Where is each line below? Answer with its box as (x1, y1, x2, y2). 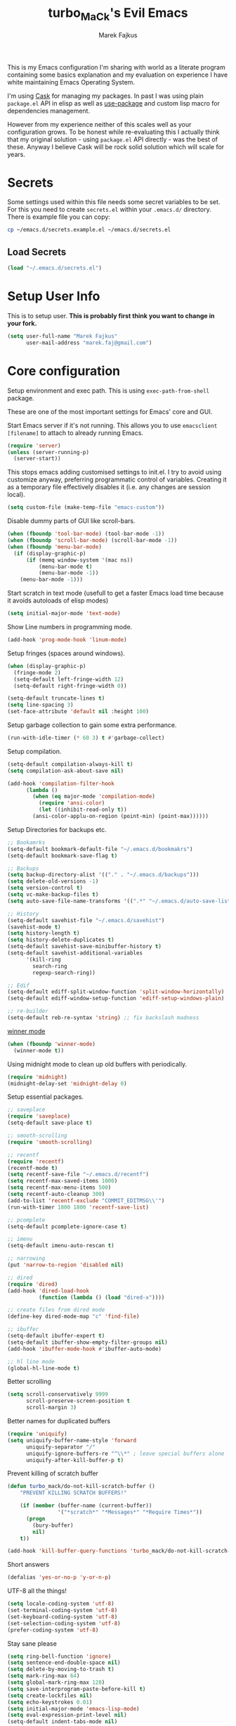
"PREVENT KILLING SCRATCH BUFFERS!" (20, 1489, 128, 1497)
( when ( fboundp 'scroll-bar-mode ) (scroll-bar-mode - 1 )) (7, 537, 178, 544)
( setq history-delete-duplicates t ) (7, 936, 114, 944)
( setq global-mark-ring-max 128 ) (7, 1679, 105, 1687)
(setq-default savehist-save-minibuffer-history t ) (7, 943, 162, 950)
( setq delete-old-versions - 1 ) (7, 878, 99, 885)
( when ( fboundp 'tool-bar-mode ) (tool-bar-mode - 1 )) (7, 530, 165, 538)
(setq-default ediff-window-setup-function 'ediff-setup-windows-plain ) (7, 995, 225, 1002)
